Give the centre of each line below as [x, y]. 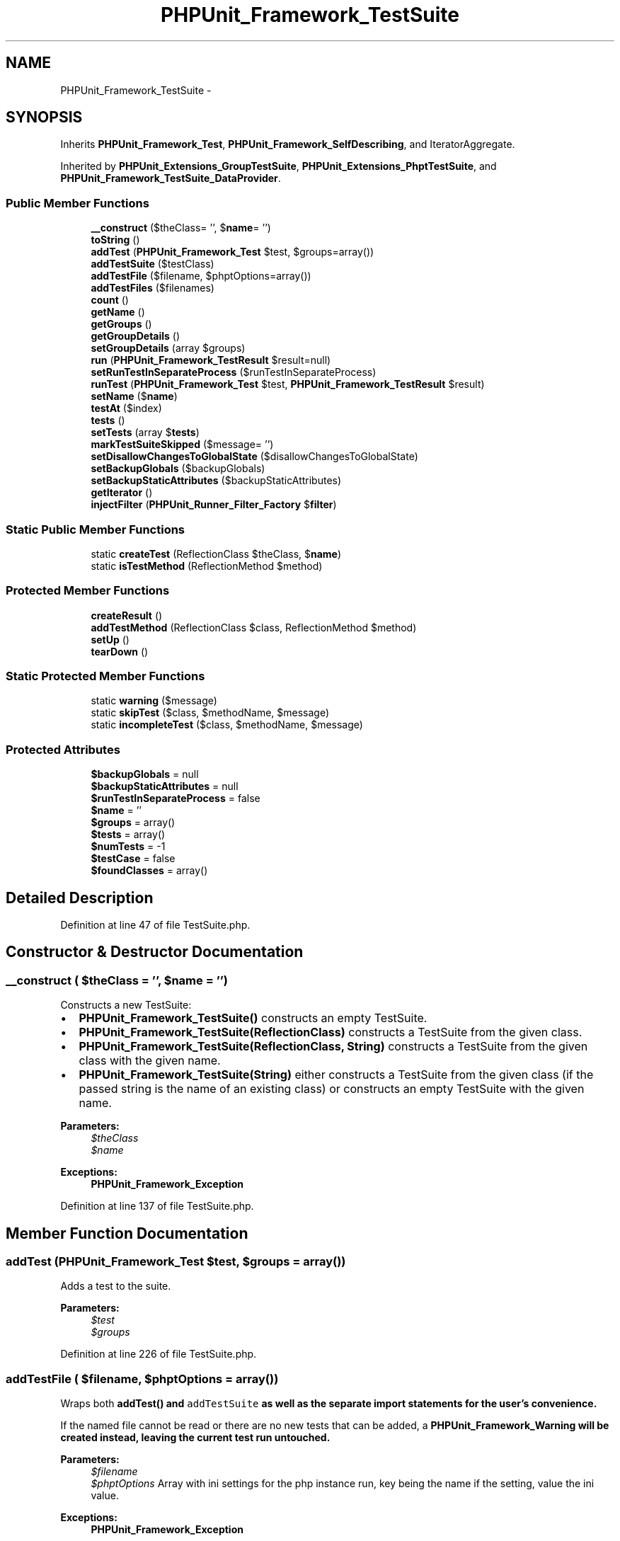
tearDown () [120, 651]
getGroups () [121, 324]
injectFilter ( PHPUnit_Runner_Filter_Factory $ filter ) [214, 505]
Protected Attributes [63, 749]
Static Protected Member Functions [105, 676]
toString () [115, 240]
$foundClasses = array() [149, 871]
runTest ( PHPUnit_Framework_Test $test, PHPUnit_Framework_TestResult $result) [288, 384]
